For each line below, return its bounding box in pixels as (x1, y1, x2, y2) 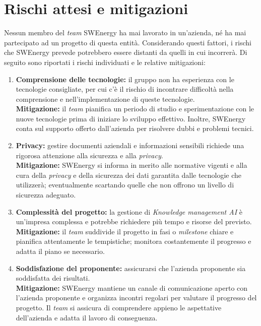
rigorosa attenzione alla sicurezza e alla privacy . (16, 150, 163, 160)
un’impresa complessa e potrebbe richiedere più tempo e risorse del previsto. (16, 216, 252, 227)
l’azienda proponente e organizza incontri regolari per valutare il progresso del (16, 292, 257, 303)
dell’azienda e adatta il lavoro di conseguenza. (16, 312, 158, 322)
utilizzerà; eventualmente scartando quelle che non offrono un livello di (16, 179, 234, 190)
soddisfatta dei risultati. (16, 273, 90, 283)
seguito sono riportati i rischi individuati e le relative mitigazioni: (4, 56, 206, 67)
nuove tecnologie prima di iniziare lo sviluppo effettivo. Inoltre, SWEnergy (16, 113, 246, 123)
